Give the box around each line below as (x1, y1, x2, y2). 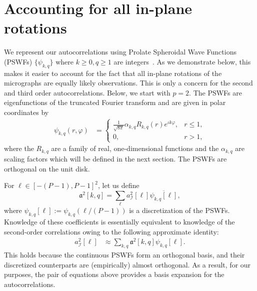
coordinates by (4, 107, 49, 117)
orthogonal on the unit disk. (4, 163, 90, 173)
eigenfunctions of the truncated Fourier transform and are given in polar (4, 97, 226, 107)
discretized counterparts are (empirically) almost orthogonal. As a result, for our (4, 259, 251, 269)
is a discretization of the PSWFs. (129, 205, 230, 215)
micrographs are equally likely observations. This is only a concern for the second (4, 77, 253, 88)
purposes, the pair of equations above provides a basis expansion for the (4, 269, 224, 279)
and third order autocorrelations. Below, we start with (4, 87, 170, 97)
